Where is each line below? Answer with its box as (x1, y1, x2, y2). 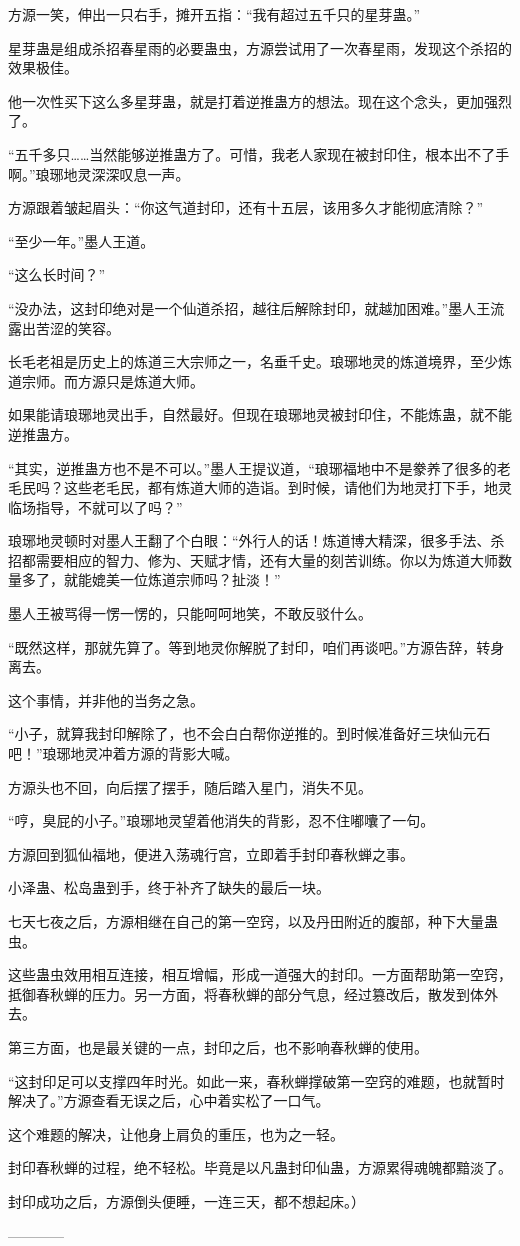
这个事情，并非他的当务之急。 (8, 689, 204, 710)
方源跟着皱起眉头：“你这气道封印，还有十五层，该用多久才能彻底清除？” (8, 197, 484, 218)
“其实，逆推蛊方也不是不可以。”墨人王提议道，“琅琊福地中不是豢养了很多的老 (8, 457, 511, 478)
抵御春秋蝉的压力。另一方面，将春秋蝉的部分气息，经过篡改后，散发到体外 (8, 983, 498, 1004)
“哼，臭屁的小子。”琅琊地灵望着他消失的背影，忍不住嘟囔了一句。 (8, 810, 435, 831)
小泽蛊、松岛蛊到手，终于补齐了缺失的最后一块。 (8, 877, 330, 898)
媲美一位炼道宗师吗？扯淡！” (91, 569, 281, 590)
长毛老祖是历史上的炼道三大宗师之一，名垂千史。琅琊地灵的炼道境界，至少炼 (8, 351, 512, 372)
